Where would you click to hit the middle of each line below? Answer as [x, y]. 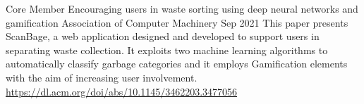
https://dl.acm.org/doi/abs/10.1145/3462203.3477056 [122, 91]
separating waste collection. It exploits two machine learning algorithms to [167, 50]
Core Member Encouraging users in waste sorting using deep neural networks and [182, 8]
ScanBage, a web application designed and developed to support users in [163, 36]
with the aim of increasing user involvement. [102, 77]
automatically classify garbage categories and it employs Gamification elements [177, 64]
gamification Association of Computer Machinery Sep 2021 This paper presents [177, 22]
